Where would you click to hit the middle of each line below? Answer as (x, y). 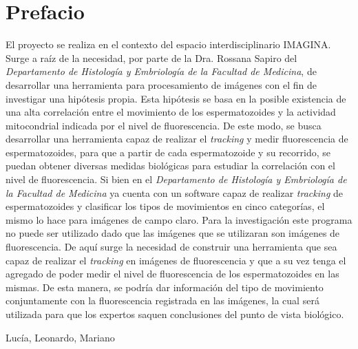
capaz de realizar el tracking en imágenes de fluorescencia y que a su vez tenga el (176, 260)
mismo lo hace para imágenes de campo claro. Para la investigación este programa (179, 219)
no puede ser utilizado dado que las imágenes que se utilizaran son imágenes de (173, 233)
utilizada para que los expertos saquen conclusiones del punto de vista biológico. (175, 314)
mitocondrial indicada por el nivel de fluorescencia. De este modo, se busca (164, 125)
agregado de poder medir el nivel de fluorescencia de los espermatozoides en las (172, 274)
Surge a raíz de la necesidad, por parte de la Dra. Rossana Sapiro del (151, 57)
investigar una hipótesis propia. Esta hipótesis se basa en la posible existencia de (176, 98)
